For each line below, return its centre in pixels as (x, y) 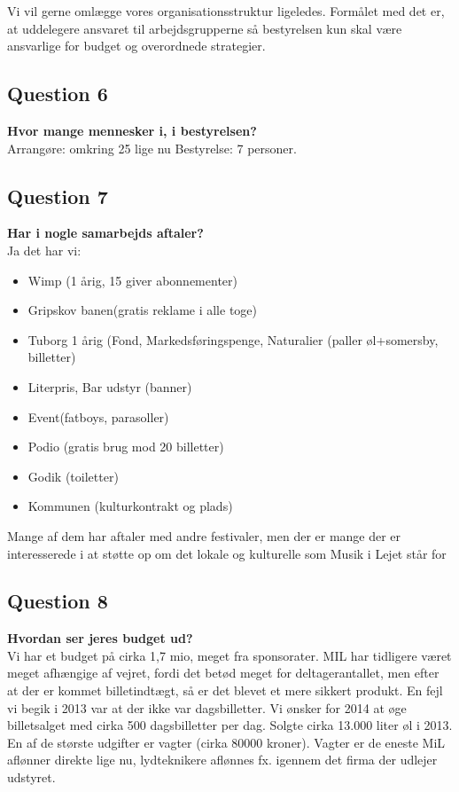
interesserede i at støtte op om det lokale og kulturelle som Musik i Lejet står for (227, 553)
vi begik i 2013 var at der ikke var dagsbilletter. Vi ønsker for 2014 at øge (207, 707)
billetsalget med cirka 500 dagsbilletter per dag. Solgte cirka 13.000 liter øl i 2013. (230, 725)
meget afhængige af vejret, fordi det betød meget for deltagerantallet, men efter (223, 673)
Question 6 (58, 94)
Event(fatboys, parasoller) (98, 416)
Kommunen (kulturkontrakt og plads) (130, 506)
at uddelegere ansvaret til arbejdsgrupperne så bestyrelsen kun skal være (205, 28)
